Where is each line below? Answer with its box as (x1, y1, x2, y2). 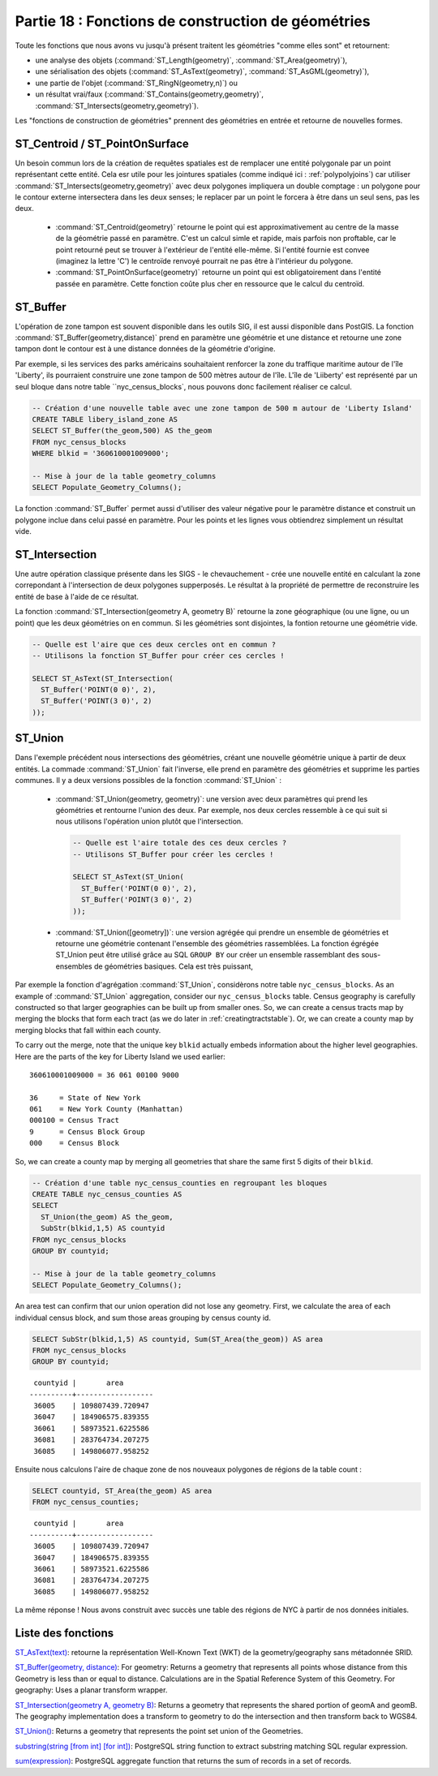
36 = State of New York (29, 1093, 141, 1103)
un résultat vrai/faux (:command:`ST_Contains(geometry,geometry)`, (35, 89, 264, 99)
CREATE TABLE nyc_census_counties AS (32, 1189, 182, 1199)
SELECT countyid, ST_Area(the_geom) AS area (32, 1486, 213, 1495)
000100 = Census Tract (29, 1116, 120, 1125)
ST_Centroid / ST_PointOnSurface (15, 136, 190, 150)
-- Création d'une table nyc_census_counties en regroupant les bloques (32, 1178, 328, 1188)
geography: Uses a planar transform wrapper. (15, 1685, 168, 1695)
